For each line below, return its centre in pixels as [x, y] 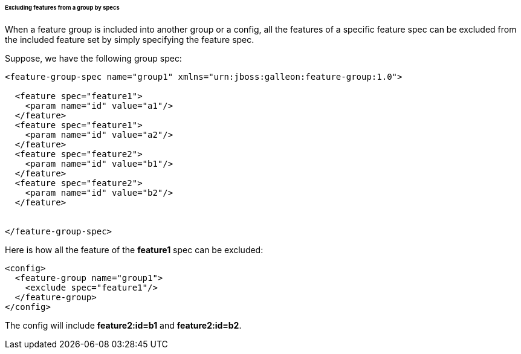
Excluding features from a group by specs [62, 8]
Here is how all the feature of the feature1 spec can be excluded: [134, 249]
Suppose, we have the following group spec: [93, 58]
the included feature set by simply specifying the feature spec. [130, 39]
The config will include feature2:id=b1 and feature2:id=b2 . [123, 325]
